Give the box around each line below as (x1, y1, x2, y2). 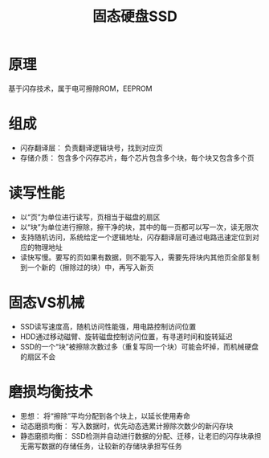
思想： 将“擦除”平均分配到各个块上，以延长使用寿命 (19, 411, 191, 420)
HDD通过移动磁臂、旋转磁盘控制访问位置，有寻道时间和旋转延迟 (19, 331, 233, 341)
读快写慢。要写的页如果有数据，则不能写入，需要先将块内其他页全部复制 (19, 252, 259, 262)
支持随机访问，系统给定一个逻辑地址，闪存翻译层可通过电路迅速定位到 (19, 232, 253, 242)
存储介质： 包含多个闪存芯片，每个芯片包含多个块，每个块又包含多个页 (19, 153, 255, 162)
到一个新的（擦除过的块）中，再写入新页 (19, 262, 154, 272)
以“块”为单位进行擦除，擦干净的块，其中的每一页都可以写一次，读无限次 (19, 222, 259, 231)
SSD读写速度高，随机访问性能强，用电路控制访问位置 (19, 321, 197, 331)
